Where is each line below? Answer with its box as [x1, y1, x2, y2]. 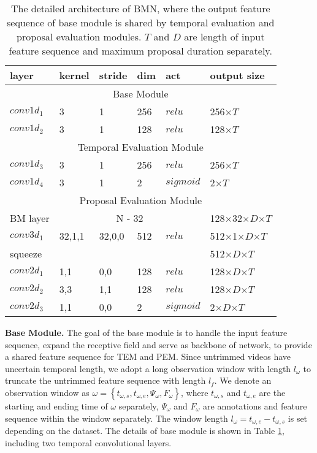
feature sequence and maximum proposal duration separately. [9, 44, 272, 58]
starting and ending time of [5, 399, 108, 412]
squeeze [10, 246, 42, 261]
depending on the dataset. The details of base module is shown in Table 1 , [5, 424, 285, 437]
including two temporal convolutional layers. [5, 436, 172, 449]
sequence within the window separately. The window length [5, 411, 228, 424]
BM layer [10, 211, 50, 225]
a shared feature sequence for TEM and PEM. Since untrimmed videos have [5, 350, 291, 363]
